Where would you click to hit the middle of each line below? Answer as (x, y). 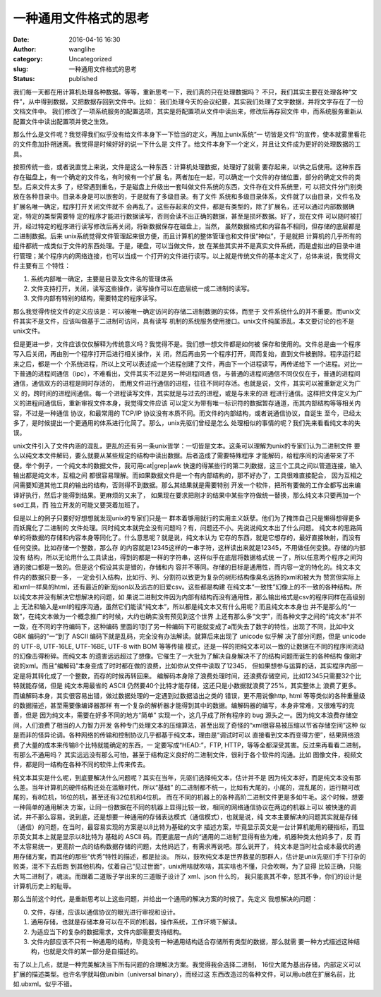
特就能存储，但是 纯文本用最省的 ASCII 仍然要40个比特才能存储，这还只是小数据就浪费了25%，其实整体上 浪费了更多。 (187, 686)
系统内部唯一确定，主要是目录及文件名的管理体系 (102, 279)
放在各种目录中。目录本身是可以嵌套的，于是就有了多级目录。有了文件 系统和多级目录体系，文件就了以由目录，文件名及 (187, 197)
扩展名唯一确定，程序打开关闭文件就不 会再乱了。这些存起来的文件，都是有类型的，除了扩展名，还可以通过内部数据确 (184, 206)
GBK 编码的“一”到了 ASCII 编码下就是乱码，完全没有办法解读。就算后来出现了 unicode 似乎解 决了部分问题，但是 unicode (189, 636)
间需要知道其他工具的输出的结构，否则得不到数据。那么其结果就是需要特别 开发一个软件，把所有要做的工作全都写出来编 (187, 485)
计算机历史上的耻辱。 (44, 886)
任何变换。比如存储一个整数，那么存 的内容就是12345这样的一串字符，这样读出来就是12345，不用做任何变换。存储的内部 (189, 547)
